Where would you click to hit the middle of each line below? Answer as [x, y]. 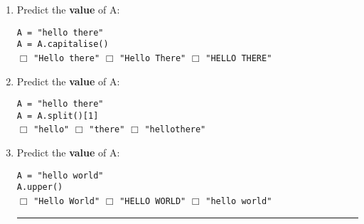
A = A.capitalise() [63, 44]
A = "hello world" [60, 175]
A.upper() [40, 187]
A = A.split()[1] [58, 116]
